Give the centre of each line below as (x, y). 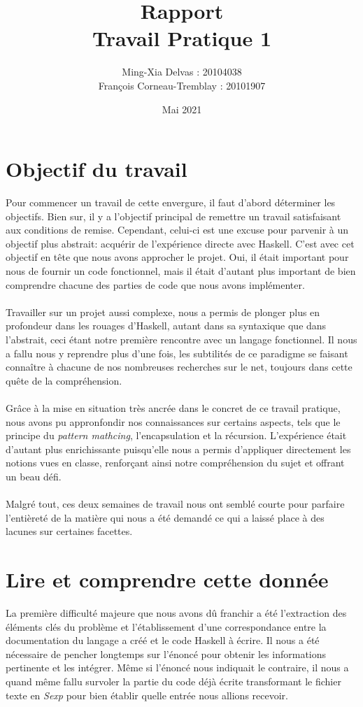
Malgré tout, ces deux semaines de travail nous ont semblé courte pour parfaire (175, 504)
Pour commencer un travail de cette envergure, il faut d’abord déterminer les (171, 202)
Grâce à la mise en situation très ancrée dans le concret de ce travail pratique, (173, 407)
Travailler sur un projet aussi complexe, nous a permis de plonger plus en (163, 312)
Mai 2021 (182, 109)
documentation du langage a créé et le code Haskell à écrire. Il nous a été (163, 640)
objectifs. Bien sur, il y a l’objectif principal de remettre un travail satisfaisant (173, 216)
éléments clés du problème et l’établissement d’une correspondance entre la (166, 626)
